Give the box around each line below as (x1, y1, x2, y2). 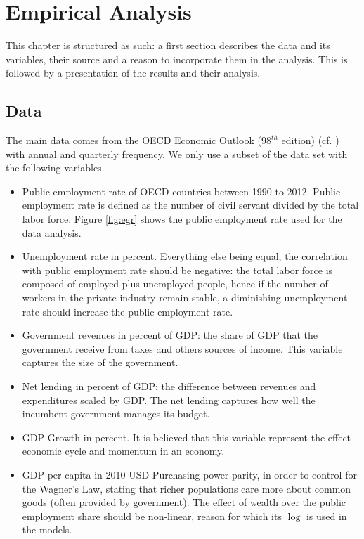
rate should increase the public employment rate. (22, 304, 233, 318)
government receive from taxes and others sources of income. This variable (22, 341, 343, 356)
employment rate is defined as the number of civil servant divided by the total (22, 197, 359, 212)
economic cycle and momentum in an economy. (22, 443, 225, 458)
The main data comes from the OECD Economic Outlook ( (6, 133, 261, 148)
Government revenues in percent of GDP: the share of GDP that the (22, 327, 318, 342)
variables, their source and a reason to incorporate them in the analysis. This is (6, 51, 348, 66)
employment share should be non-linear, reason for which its (22, 508, 282, 523)
